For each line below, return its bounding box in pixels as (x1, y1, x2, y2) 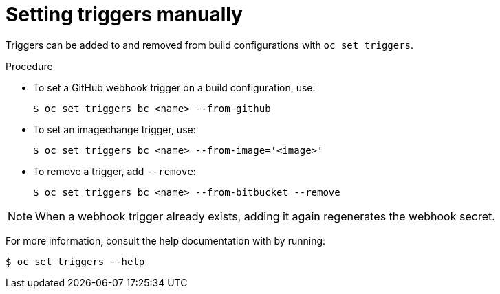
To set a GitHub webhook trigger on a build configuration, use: (33, 81, 316, 93)
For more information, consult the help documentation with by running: (6, 234, 326, 247)
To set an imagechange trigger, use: (33, 123, 196, 135)
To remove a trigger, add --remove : (33, 165, 196, 177)
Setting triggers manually (6, 3, 243, 26)
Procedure (6, 60, 53, 72)
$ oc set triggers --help (6, 256, 145, 267)
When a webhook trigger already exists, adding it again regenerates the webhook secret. (35, 209, 495, 223)
